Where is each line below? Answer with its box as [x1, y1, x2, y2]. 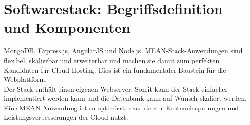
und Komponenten [4, 17, 131, 37]
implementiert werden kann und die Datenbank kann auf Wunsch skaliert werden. [4, 93, 247, 103]
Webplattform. [4, 74, 47, 84]
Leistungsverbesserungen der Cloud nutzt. [4, 112, 128, 122]
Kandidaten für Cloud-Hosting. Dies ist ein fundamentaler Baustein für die [4, 64, 226, 75]
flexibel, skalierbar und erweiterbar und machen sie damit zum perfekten [4, 55, 220, 65]
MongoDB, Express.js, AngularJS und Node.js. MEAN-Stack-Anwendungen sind [4, 46, 243, 56]
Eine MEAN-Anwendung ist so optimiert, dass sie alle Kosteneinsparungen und [4, 102, 239, 112]
